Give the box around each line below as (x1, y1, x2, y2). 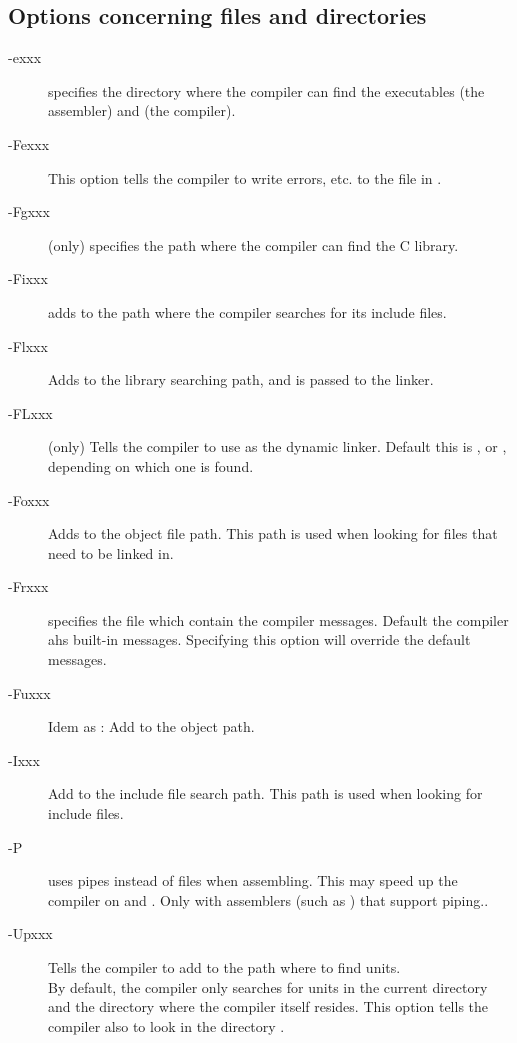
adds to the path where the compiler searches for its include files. (48, 301, 447, 322)
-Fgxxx (8, 201, 50, 222)
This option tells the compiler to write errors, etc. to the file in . (48, 167, 442, 188)
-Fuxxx (8, 682, 51, 703)
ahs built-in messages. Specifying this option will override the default (48, 629, 471, 650)
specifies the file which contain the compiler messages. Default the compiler (48, 609, 509, 630)
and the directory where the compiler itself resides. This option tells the (48, 996, 489, 1017)
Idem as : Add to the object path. (48, 716, 255, 737)
